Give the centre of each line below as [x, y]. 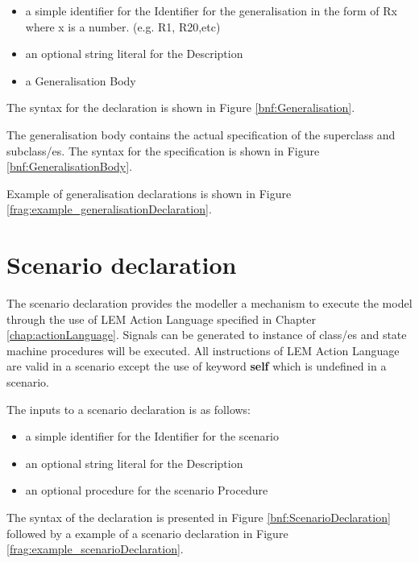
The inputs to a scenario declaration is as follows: [129, 409]
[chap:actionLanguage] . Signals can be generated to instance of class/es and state [207, 335]
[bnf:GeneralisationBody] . [70, 166]
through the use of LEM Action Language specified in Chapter [161, 319]
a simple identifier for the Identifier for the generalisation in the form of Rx [211, 10]
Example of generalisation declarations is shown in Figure [149, 193]
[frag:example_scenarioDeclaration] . [95, 549]
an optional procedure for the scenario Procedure [147, 490]
